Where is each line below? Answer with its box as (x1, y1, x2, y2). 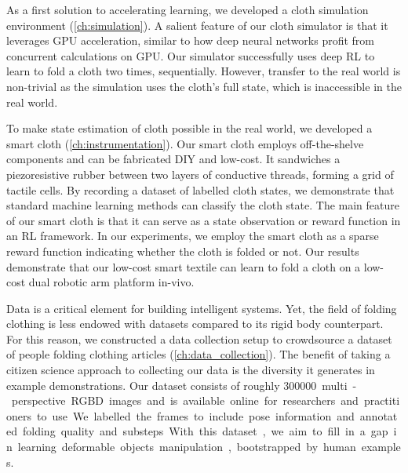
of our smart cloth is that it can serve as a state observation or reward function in (6, 212, 401, 228)
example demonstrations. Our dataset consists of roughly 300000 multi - (6, 377, 357, 393)
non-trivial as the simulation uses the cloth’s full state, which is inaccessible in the (6, 78, 402, 94)
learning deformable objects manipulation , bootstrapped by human (17, 438, 356, 455)
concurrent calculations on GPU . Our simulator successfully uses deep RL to (6, 47, 375, 64)
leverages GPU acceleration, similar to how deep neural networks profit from (6, 32, 375, 49)
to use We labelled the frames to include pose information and (37, 407, 355, 424)
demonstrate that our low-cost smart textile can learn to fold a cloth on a (6, 258, 361, 275)
